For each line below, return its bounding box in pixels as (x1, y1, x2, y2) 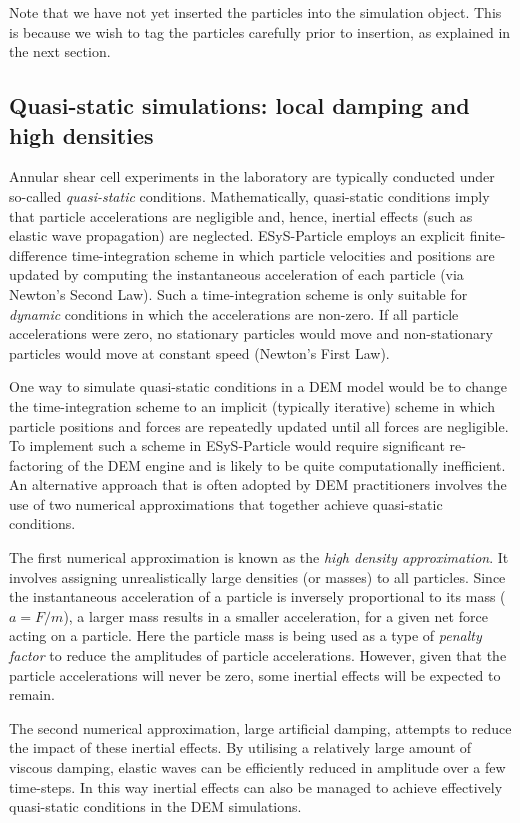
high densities (9, 119, 154, 150)
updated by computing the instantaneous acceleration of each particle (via (9, 264, 464, 285)
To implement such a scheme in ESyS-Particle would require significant (9, 435, 445, 456)
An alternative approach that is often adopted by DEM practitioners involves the (9, 474, 507, 495)
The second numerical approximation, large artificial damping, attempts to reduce (9, 717, 512, 738)
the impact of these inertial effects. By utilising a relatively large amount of (9, 737, 472, 758)
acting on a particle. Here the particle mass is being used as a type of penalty (9, 625, 482, 646)
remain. (9, 684, 55, 705)
